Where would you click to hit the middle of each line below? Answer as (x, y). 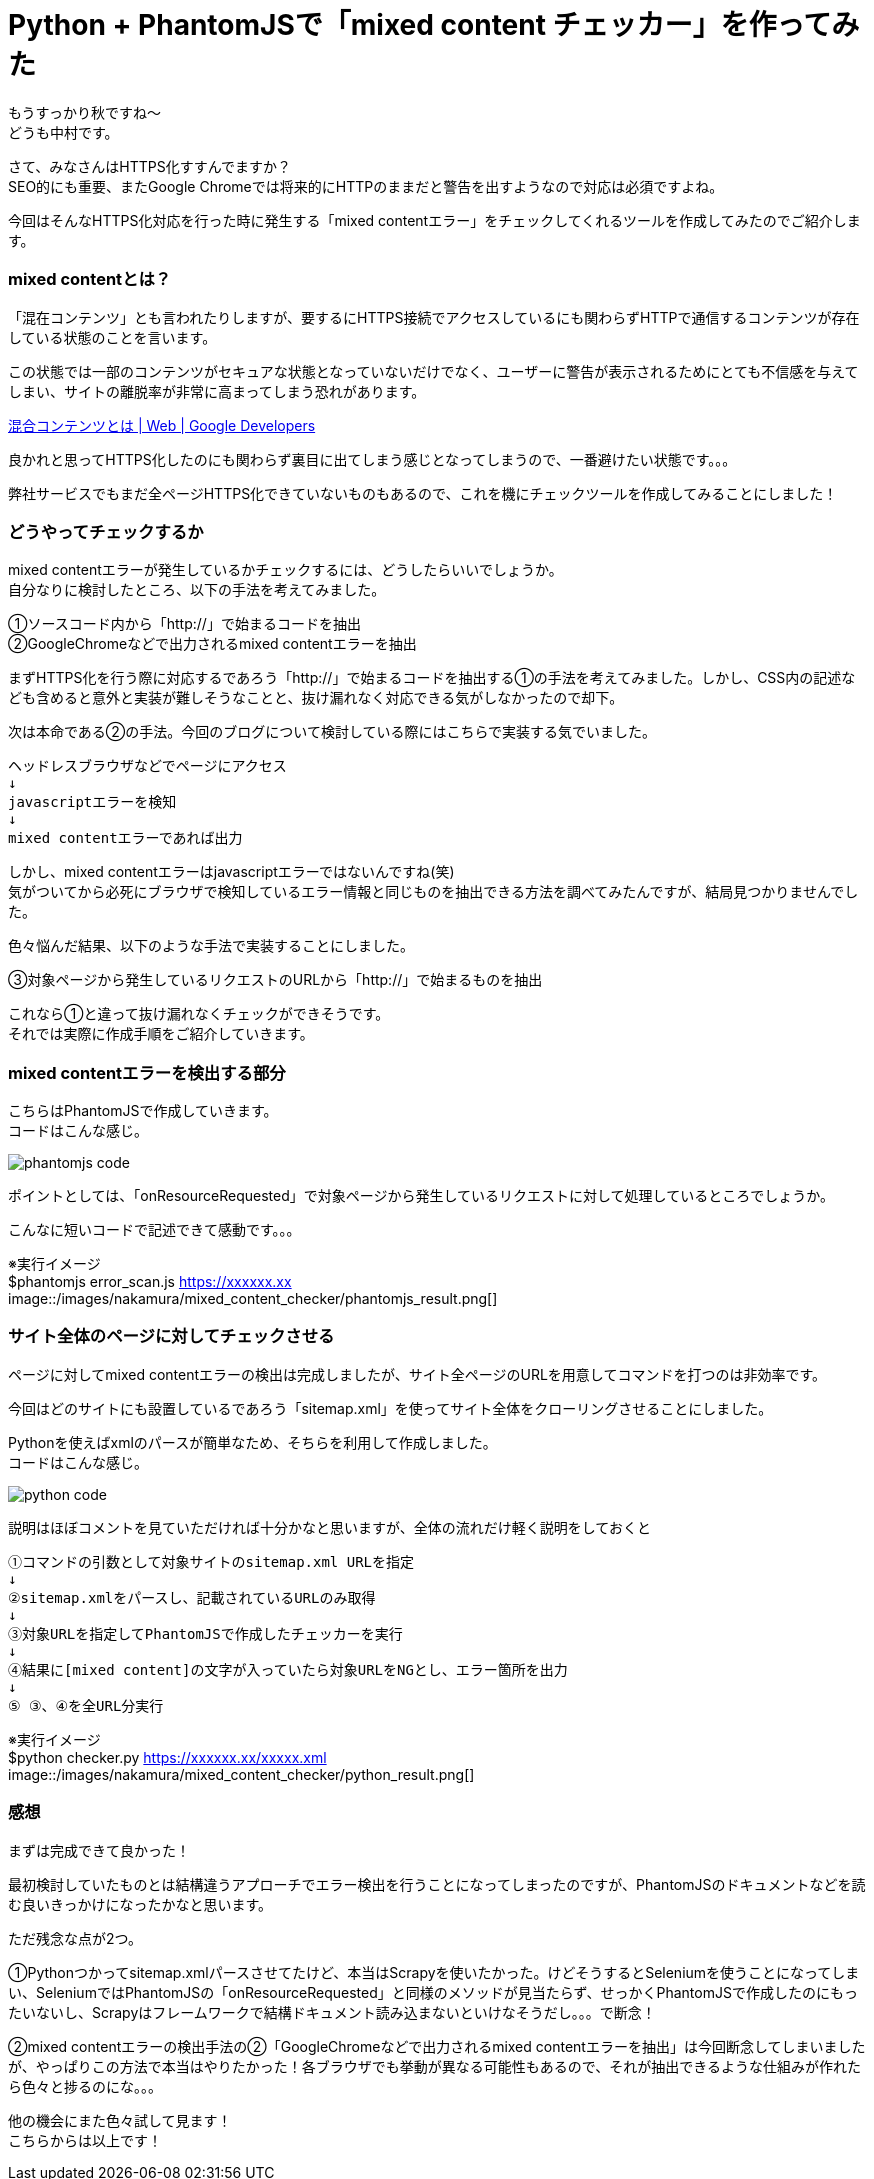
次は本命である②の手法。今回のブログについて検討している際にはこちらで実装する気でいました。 (332, 732)
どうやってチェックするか (106, 531)
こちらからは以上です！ (85, 2140)
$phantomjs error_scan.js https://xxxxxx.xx (150, 1281)
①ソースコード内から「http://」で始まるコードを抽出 (184, 624)
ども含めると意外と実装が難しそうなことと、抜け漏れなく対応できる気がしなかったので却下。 (316, 698)
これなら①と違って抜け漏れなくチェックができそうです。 (199, 1014)
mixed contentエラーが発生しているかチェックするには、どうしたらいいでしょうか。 (285, 570)
